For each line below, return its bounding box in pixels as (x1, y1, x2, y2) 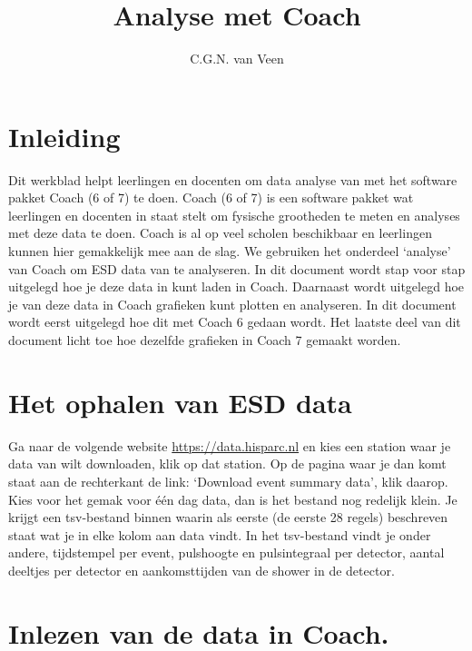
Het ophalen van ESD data (8, 383, 352, 420)
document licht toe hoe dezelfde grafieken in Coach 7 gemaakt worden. (8, 330, 401, 349)
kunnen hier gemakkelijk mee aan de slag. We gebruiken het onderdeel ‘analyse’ (8, 242, 451, 261)
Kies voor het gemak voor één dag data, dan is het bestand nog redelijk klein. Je (8, 489, 457, 508)
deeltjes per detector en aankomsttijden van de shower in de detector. (8, 560, 395, 579)
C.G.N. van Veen (190, 49, 284, 68)
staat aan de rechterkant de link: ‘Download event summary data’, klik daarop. (8, 471, 448, 490)
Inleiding (8, 117, 121, 154)
